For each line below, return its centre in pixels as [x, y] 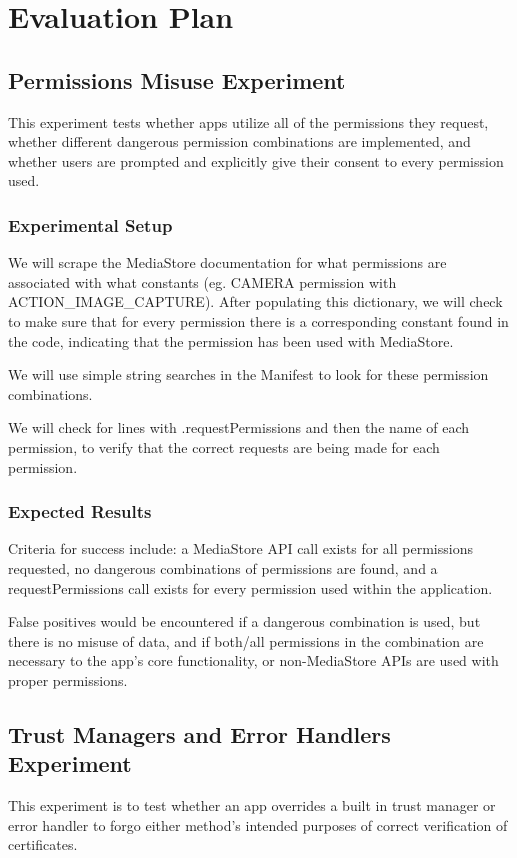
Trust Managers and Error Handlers [199, 733]
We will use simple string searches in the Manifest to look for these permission [248, 374]
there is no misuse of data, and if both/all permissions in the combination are [246, 640]
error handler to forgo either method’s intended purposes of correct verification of [258, 824]
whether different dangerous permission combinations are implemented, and [239, 141]
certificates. [43, 844]
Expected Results [80, 511]
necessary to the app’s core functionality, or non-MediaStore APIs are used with [253, 660]
